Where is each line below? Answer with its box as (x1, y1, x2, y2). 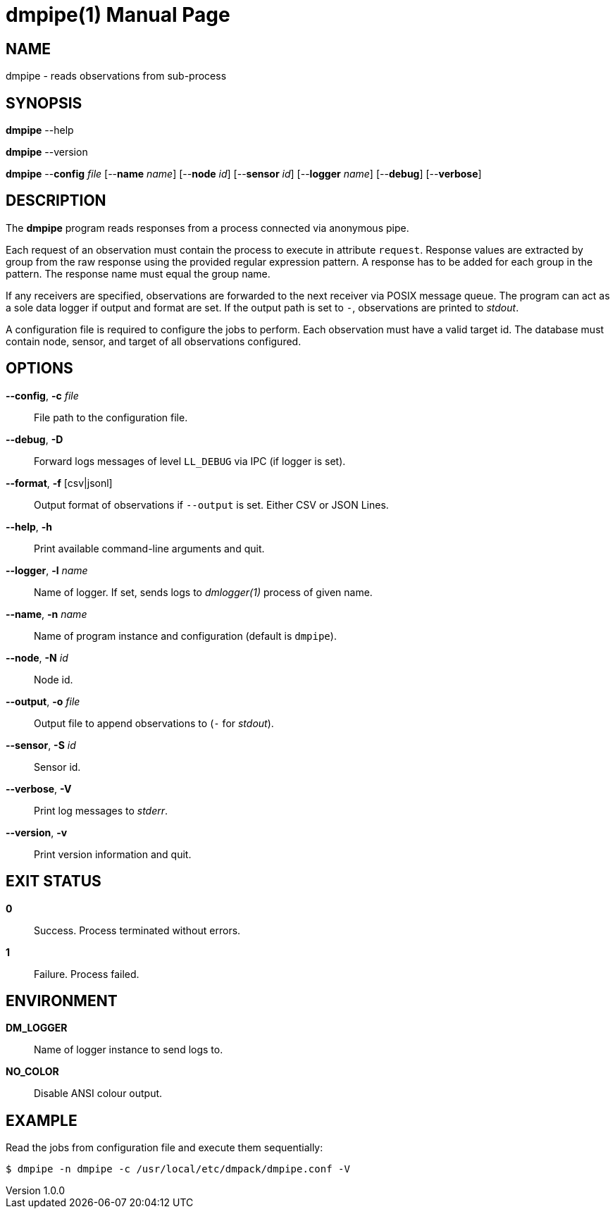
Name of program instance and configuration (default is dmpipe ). (34, 629, 337, 642)
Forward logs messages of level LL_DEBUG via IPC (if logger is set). (34, 454, 346, 467)
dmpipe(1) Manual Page (6, 3, 230, 27)
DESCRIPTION (6, 192, 106, 210)
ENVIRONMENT (6, 991, 118, 1010)
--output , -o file (6, 695, 80, 707)
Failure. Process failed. (34, 967, 139, 980)
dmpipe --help (6, 124, 74, 137)
